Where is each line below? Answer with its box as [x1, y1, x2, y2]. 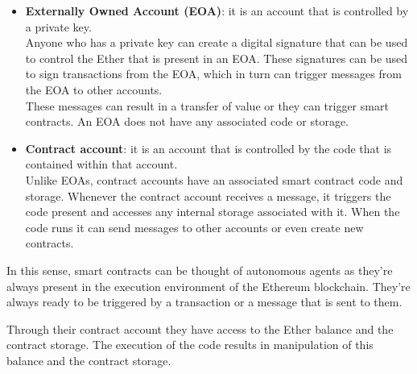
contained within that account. [25, 156, 178, 172]
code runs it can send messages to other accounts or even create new [25, 218, 364, 235]
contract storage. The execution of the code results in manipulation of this [6, 336, 374, 353]
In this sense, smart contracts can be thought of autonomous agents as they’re [6, 261, 393, 278]
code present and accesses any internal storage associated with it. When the [25, 203, 400, 220]
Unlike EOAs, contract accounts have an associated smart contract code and [25, 171, 403, 188]
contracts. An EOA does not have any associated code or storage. [25, 113, 349, 130]
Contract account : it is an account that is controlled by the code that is [25, 139, 392, 156]
